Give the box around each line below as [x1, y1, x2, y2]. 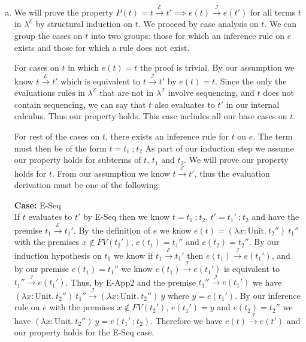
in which [68, 61, 99, 74]
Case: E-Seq [14, 198, 61, 211]
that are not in [99, 86, 154, 99]
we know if [113, 249, 153, 261]
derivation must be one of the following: [14, 178, 160, 191]
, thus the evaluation [194, 167, 270, 179]
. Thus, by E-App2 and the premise [65, 276, 196, 288]
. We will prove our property [184, 153, 289, 166]
